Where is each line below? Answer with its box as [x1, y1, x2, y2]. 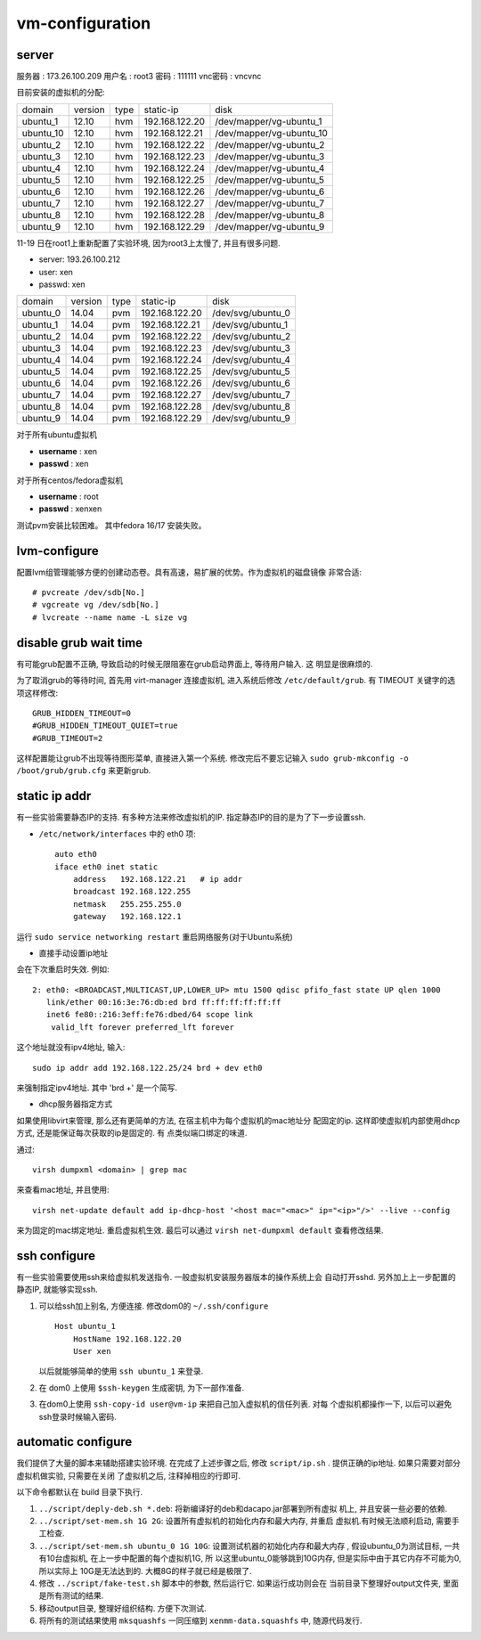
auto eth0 [54, 849, 97, 860]
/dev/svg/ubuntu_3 [212, 342, 291, 355]
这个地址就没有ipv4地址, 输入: [16, 1042, 126, 1053]
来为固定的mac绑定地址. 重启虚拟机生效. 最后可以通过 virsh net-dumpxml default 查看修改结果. [16, 1225, 384, 1236]
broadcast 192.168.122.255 [72, 886, 192, 897]
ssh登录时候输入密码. [38, 1411, 118, 1422]
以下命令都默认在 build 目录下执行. [16, 1487, 143, 1497]
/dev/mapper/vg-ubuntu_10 [215, 126, 329, 139]
